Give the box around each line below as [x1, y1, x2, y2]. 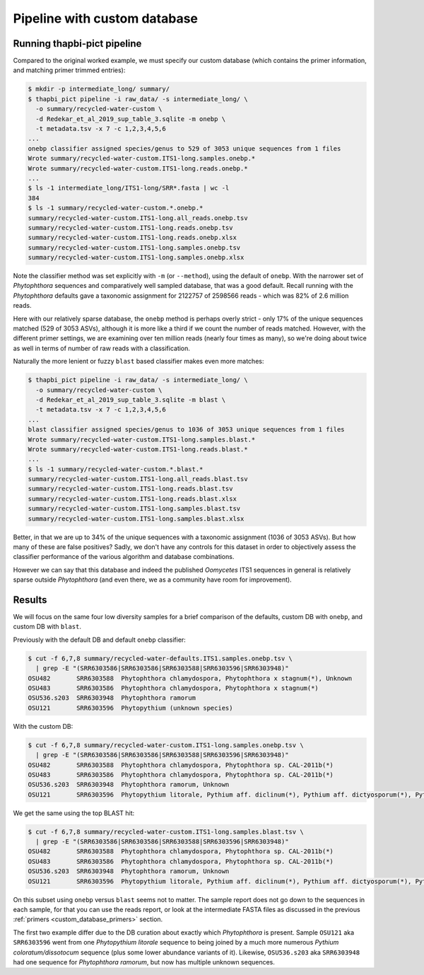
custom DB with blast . [13, 623, 81, 631]
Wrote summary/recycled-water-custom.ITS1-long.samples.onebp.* [28, 154, 256, 163]
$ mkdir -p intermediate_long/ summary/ [28, 85, 170, 93]
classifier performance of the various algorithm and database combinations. [13, 553, 235, 561]
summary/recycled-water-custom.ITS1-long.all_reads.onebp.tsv [28, 214, 248, 222]
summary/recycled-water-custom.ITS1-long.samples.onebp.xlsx [28, 253, 245, 262]
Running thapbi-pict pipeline [13, 37, 142, 50]
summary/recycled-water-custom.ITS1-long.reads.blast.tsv [28, 485, 233, 493]
